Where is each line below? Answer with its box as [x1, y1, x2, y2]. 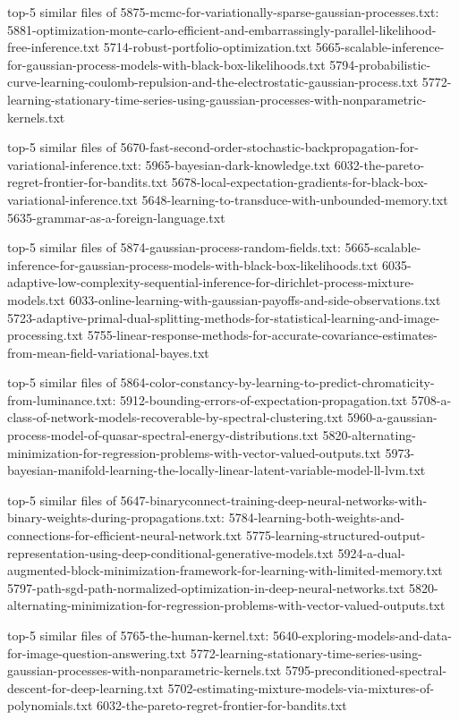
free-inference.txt [7, 38, 100, 56]
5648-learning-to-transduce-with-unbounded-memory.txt [141, 190, 448, 208]
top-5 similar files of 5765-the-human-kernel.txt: [7, 626, 269, 644]
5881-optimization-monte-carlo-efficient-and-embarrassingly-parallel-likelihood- [7, 20, 437, 38]
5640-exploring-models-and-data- [272, 626, 452, 644]
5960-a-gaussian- [347, 408, 438, 427]
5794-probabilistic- [329, 55, 431, 73]
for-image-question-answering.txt [7, 643, 187, 662]
